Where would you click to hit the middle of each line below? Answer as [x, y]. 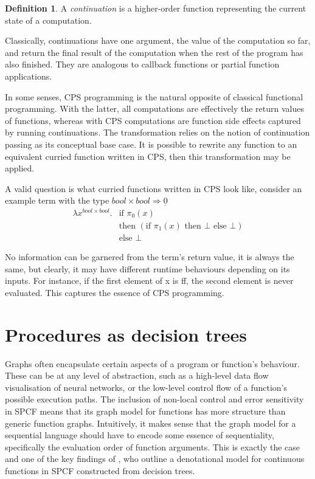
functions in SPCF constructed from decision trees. [100, 470]
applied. [20, 168]
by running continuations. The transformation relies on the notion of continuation [157, 132]
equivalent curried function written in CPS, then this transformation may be [148, 156]
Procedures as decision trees [126, 334]
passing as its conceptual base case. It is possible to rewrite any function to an [151, 144]
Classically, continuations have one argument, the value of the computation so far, [158, 40]
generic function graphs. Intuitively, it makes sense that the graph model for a [151, 423]
